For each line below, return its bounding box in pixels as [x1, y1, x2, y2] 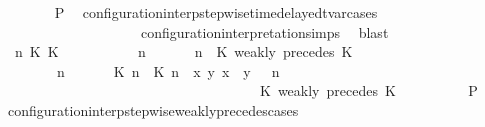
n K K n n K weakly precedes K [14, 41, 353, 62]
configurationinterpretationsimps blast [140, 21, 389, 42]
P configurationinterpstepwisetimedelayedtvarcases [54, 2, 378, 22]
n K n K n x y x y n [56, 60, 280, 81]
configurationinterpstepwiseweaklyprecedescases [7, 99, 299, 120]
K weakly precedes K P [259, 80, 478, 101]
